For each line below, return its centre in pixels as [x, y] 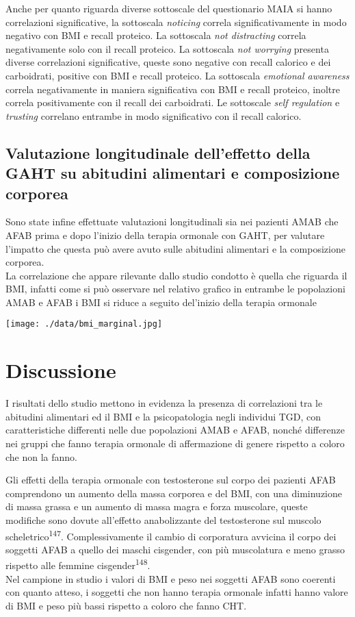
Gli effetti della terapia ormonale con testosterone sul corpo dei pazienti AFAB [171, 480]
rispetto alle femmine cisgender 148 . [78, 564]
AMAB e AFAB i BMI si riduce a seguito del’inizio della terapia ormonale [161, 302]
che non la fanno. [42, 456]
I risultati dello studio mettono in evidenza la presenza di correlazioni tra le [164, 403]
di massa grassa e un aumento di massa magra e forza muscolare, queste [157, 506]
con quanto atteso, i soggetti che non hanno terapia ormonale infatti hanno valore [177, 592]
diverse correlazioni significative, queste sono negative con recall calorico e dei [168, 62]
